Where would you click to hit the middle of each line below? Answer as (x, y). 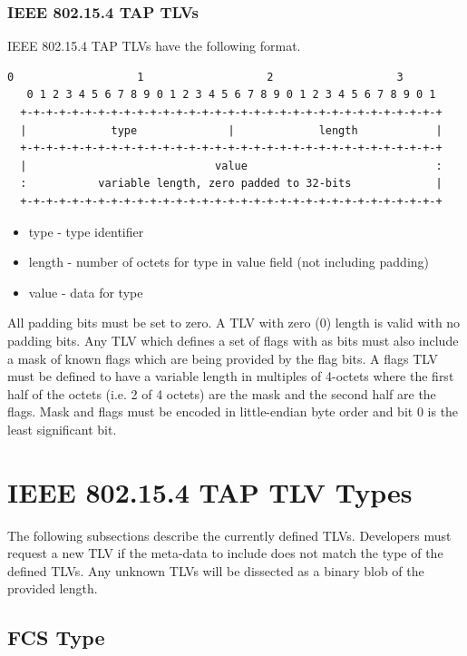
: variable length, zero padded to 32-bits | (231, 184)
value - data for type (86, 292)
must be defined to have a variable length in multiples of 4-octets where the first (231, 376)
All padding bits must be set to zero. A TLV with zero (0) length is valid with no (234, 323)
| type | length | (231, 130)
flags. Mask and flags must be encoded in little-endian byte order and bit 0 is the (233, 411)
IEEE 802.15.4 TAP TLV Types (210, 491)
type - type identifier (86, 231)
